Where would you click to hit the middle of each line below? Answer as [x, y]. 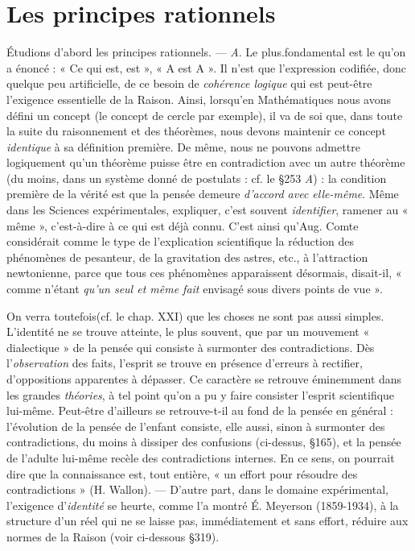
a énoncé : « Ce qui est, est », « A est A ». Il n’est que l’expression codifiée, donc [207, 67]
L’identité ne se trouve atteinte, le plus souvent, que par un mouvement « [188, 331]
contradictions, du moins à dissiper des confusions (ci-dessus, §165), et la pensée [204, 442]
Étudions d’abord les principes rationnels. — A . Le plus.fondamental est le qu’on [206, 52]
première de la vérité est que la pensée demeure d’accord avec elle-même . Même [203, 194]
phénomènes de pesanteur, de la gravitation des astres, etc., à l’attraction [187, 257]
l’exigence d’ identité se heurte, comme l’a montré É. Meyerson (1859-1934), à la [203, 505]
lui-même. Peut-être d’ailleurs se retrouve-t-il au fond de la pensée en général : [200, 410]
